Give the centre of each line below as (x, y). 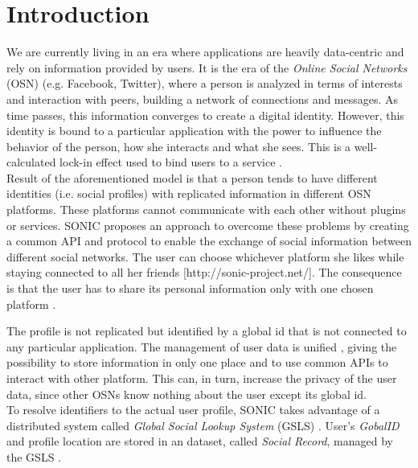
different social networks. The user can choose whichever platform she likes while (205, 256)
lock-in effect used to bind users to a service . (171, 162)
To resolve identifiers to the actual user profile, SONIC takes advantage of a (193, 410)
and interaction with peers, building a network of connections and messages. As (203, 99)
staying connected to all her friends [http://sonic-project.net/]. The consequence (204, 272)
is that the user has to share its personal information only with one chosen (190, 288)
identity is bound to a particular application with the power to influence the (194, 131)
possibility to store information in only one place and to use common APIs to (197, 362)
